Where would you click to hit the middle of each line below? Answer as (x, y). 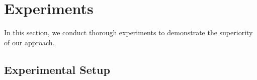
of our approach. (29, 42)
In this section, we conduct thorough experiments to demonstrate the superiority (128, 32)
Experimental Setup (57, 69)
